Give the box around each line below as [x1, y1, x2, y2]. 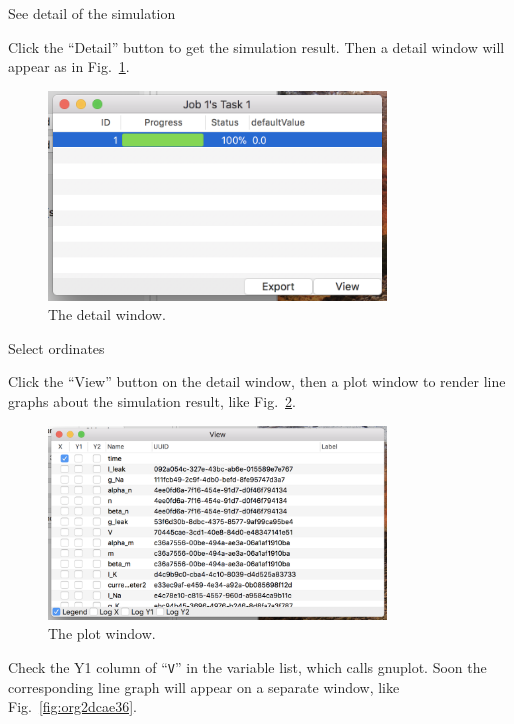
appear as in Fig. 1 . [8, 56, 130, 77]
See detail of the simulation [8, 3, 176, 23]
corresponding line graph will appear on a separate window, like [8, 676, 400, 697]
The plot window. [48, 623, 156, 644]
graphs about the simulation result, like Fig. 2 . [8, 391, 296, 412]
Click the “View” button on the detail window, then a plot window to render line [8, 371, 506, 392]
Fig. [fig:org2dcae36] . [8, 696, 138, 717]
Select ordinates [8, 337, 105, 358]
